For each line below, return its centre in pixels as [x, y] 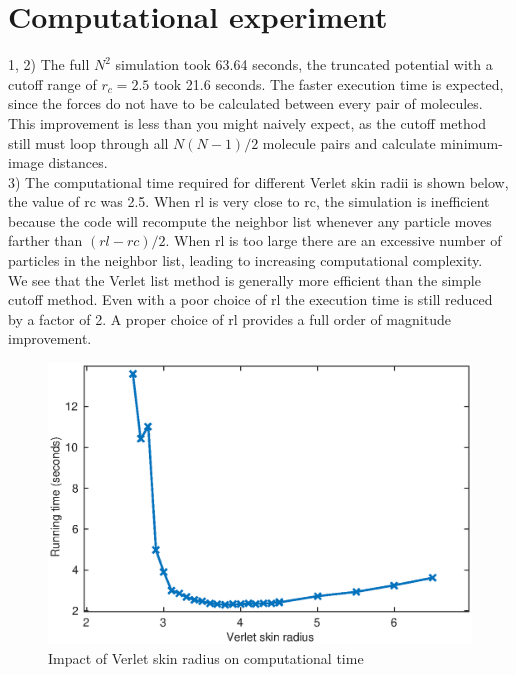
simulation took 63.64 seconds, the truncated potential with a [304, 64]
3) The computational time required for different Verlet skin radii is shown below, [258, 181]
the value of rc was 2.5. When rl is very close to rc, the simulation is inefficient [249, 201]
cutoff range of [52, 83]
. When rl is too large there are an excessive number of [333, 240]
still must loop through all [88, 142]
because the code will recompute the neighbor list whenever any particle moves [250, 220]
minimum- [471, 142]
